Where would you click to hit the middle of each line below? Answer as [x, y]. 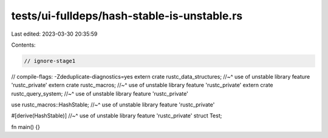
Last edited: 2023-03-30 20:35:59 [54, 34]
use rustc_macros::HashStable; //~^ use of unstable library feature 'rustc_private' [113, 105]
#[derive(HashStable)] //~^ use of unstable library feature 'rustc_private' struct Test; [117, 116]
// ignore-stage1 [50, 61]
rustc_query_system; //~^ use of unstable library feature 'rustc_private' [100, 93]
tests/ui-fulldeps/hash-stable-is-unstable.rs [127, 16]
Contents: [23, 45]
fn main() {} [26, 126]
